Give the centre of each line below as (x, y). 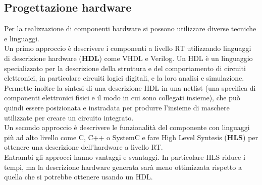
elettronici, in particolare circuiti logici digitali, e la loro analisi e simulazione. (124, 78)
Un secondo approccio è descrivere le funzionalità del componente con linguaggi (127, 127)
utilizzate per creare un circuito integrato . (69, 117)
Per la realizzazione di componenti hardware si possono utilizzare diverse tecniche (130, 28)
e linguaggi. (22, 38)
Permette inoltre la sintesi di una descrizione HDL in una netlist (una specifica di (130, 87)
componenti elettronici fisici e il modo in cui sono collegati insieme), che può (122, 98)
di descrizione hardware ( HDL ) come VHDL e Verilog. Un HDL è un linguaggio (128, 58)
